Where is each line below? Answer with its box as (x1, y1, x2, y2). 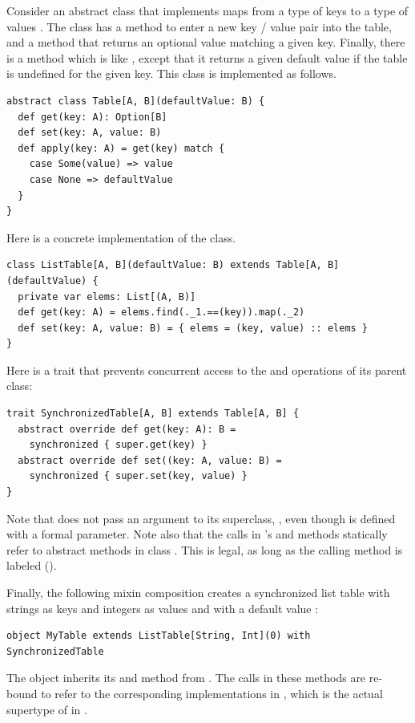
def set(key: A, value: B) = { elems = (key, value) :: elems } (18, 322, 369, 334)
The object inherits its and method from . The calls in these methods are (6, 669, 366, 686)
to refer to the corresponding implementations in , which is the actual (41, 684, 383, 701)
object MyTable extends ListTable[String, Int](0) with (6, 630, 311, 642)
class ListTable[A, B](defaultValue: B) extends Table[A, (6, 259, 322, 271)
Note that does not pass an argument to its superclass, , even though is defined (6, 510, 396, 526)
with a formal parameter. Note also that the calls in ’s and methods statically (6, 526, 388, 542)
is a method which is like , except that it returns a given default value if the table (6, 49, 408, 66)
